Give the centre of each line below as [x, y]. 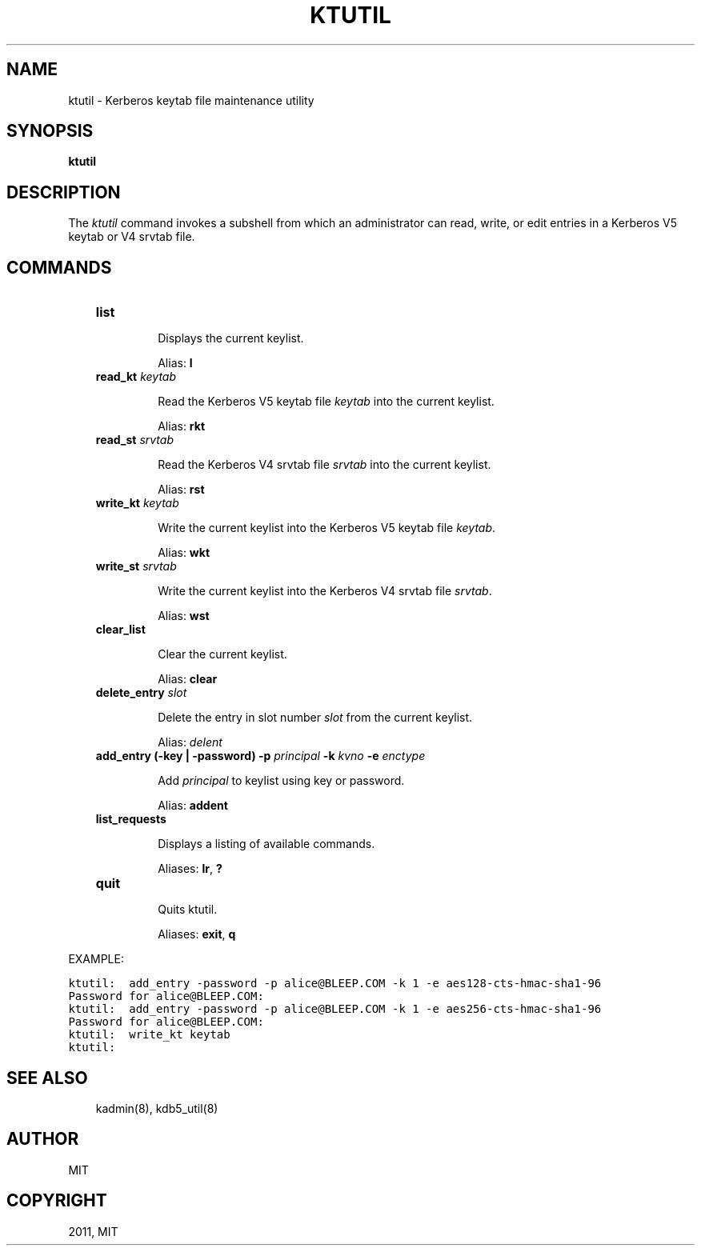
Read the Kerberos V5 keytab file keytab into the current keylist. [326, 402]
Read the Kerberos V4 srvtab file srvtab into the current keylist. [324, 465]
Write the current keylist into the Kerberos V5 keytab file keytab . [327, 528]
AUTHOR [43, 1139]
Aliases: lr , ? [190, 869]
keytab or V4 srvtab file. [132, 237]
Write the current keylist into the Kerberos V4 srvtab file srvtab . [325, 591]
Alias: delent [190, 742]
